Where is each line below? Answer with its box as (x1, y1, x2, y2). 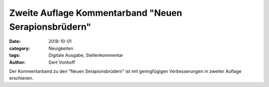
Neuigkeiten (48, 45, 73, 51)
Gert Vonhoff (48, 59, 75, 65)
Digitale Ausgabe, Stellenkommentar (48, 52, 124, 58)
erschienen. (9, 75, 34, 81)
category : (9, 45, 30, 51)
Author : (9, 59, 26, 65)
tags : (9, 52, 20, 58)
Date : (9, 39, 21, 44)
